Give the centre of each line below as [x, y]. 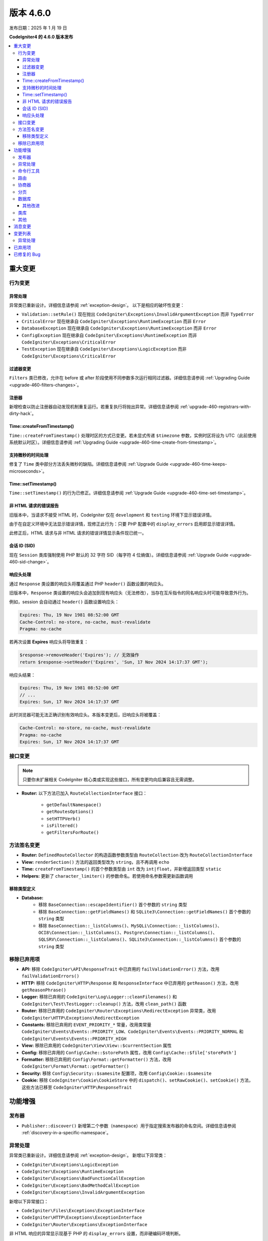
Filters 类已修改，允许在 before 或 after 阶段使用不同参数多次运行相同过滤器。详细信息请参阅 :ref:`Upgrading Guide [130, 378]
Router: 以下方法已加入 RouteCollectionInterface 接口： [84, 793]
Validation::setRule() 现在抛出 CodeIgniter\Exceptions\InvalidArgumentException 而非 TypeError [138, 314]
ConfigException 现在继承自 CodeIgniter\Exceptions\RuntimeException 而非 [109, 335]
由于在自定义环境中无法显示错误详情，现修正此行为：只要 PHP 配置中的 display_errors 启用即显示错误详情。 [124, 524]
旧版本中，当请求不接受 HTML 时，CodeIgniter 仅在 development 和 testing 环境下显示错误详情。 [112, 515]
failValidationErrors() [50, 976]
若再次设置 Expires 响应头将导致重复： [49, 642]
